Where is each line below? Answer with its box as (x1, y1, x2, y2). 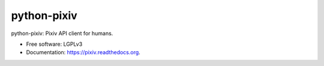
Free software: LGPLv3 (26, 40, 83, 48)
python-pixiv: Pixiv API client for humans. (11, 30, 113, 37)
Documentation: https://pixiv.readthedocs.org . (26, 49, 140, 56)
